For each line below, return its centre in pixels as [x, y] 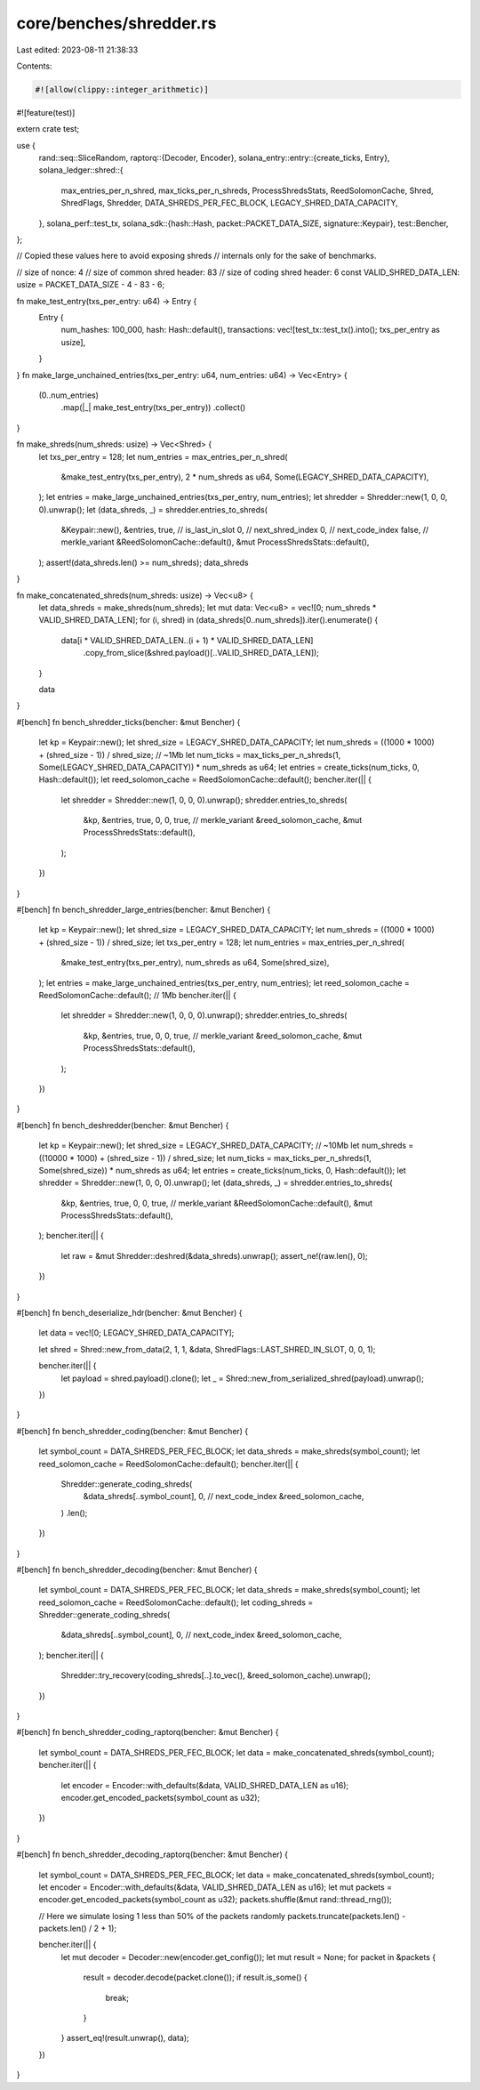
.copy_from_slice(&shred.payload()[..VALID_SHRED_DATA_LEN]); [201, 653]
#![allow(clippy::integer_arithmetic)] [122, 89]
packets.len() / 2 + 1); [78, 1929]
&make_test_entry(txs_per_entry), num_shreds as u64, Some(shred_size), [195, 963]
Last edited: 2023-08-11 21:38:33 [77, 50]
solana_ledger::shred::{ [81, 170]
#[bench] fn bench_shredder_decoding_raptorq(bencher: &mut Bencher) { [152, 1854]
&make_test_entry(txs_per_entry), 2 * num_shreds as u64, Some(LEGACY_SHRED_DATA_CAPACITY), [245, 477]
